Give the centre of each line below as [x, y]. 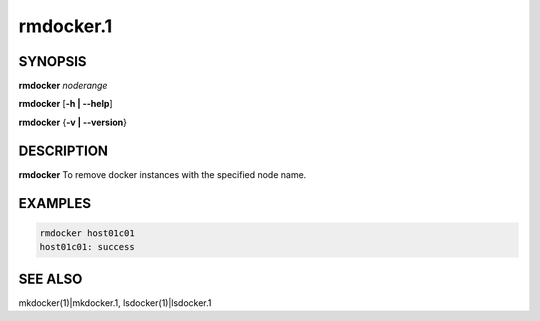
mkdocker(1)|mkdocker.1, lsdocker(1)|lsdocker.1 [115, 302]
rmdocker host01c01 [87, 233]
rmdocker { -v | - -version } [72, 122]
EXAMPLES [55, 203]
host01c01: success [87, 247]
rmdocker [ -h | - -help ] [66, 104]
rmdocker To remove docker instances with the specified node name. [162, 174]
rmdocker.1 [65, 26]
